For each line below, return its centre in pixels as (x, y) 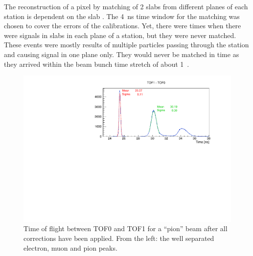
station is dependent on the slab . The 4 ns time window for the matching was (122, 16)
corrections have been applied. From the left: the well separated (119, 238)
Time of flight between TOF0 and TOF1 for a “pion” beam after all (126, 228)
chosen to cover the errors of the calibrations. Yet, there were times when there (123, 26)
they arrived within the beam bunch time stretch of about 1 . (97, 64)
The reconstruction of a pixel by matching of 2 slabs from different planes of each (126, 6)
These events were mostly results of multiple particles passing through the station (126, 45)
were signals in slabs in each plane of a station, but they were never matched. (120, 35)
